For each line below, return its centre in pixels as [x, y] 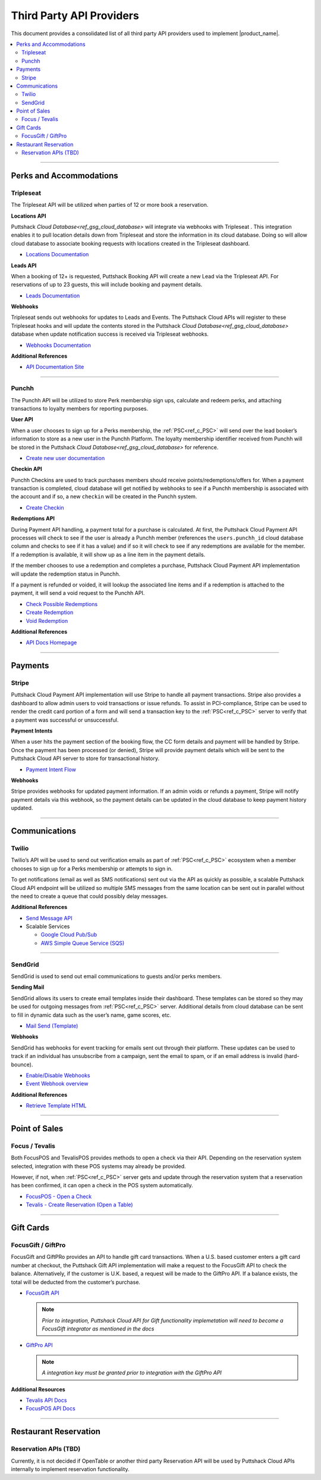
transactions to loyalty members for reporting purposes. [80, 408]
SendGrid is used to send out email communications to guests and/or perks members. [117, 976]
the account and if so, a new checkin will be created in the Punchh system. [104, 497]
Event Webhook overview [57, 1084]
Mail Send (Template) [52, 1026]
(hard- [292, 1056]
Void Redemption [47, 620]
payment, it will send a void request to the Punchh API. [78, 593]
